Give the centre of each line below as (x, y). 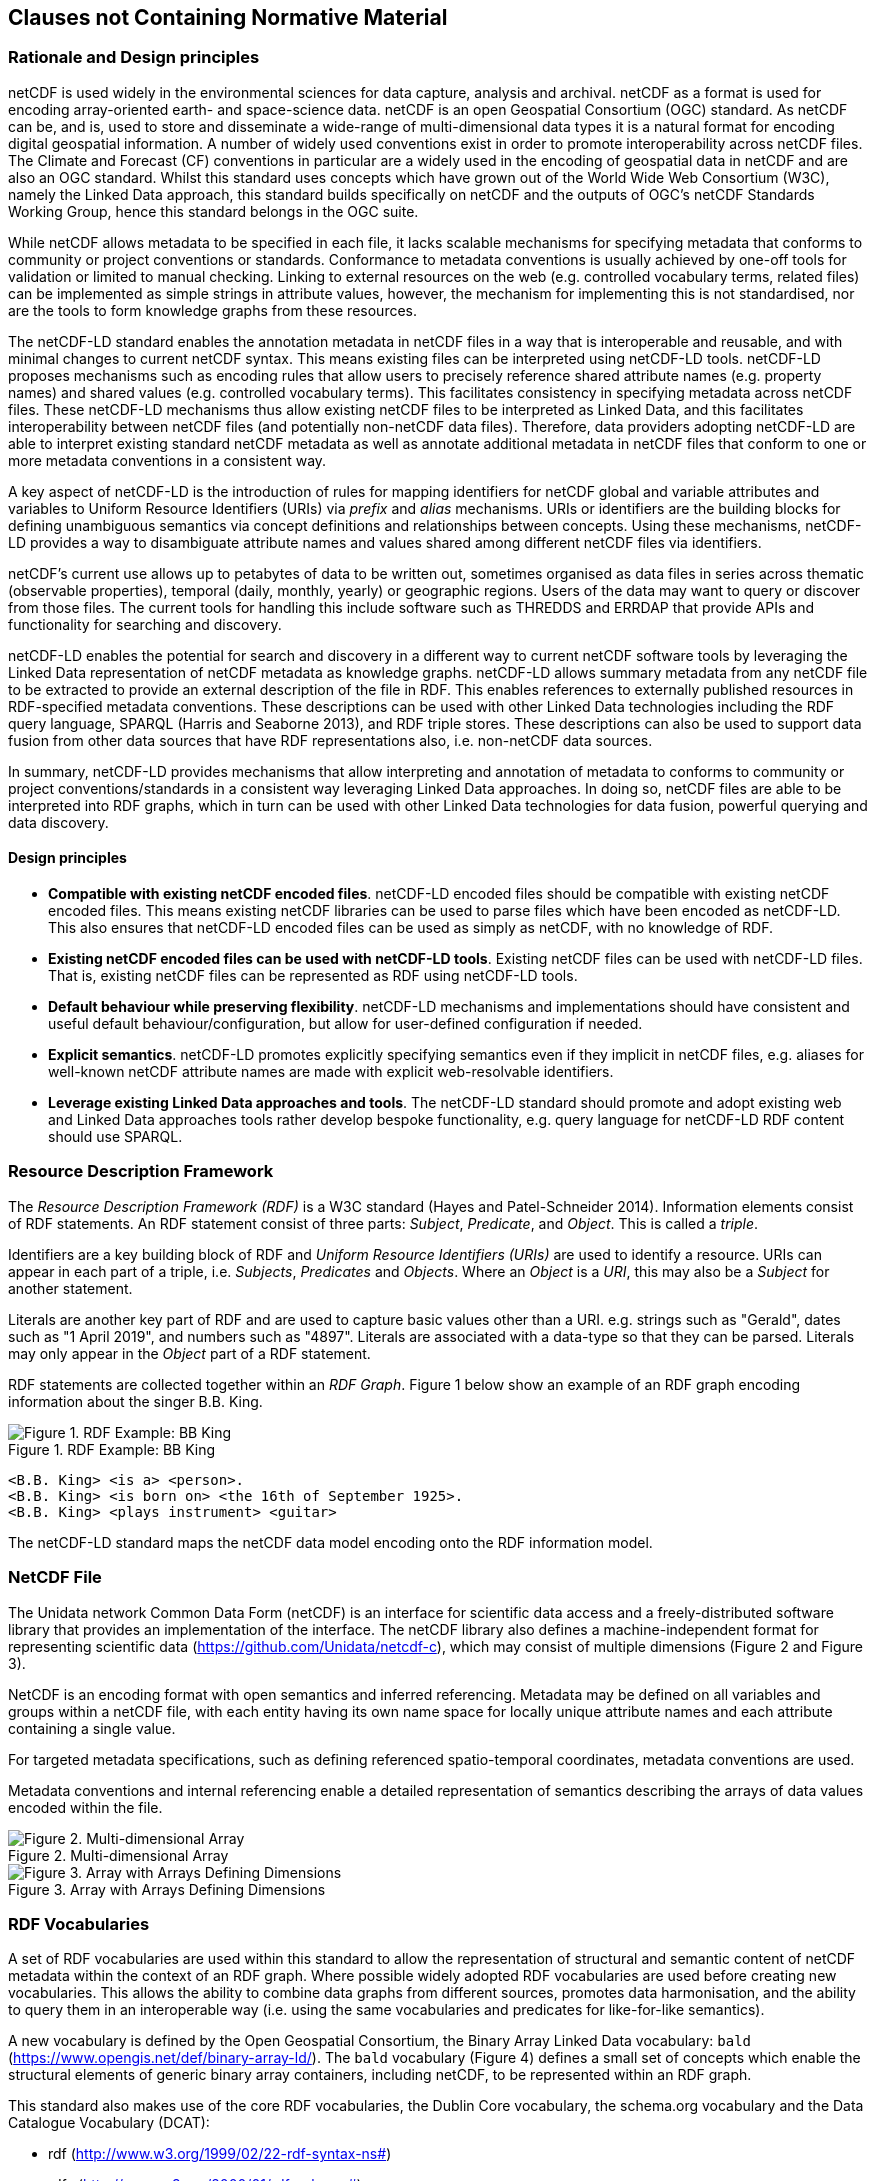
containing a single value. (92, 1728)
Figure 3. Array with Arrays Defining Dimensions (167, 1889)
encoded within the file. (85, 1807)
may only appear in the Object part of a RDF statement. (189, 1353)
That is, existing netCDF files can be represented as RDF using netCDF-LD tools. (313, 976)
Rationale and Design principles (134, 57)
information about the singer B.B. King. (135, 1401)
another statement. (70, 1288)
